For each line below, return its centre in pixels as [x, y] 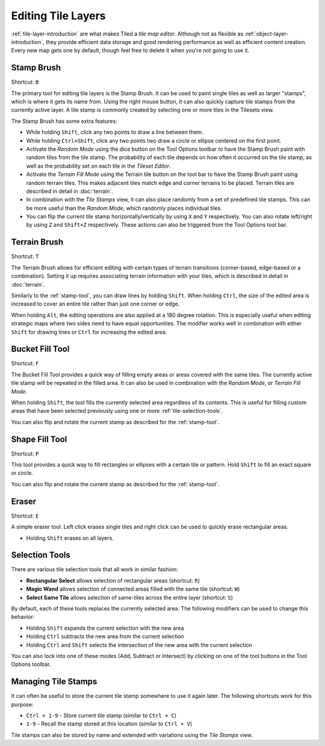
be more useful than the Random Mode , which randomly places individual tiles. [124, 208]
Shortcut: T [25, 257]
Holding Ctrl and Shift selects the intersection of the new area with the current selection [139, 645]
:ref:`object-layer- [267, 34]
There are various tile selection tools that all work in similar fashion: [94, 569]
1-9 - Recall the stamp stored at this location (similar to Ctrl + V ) [109, 724]
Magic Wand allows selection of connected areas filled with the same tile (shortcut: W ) [133, 589]
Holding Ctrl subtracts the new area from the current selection [105, 636]
